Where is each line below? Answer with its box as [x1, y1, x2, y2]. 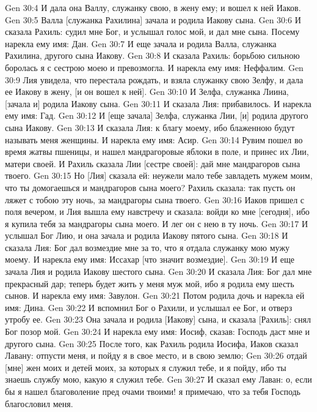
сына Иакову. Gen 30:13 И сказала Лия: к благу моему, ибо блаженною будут [5, 121, 295, 133]
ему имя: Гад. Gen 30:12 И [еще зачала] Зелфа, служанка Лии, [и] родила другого [5, 109, 308, 122]
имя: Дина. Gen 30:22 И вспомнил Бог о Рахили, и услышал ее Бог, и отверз [5, 301, 293, 313]
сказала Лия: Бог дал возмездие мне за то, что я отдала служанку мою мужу [5, 241, 290, 253]
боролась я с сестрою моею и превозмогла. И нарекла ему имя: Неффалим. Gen [5, 61, 304, 73]
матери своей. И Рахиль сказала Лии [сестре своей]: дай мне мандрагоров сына [5, 157, 301, 170]
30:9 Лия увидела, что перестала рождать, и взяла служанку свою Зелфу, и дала [5, 73, 304, 86]
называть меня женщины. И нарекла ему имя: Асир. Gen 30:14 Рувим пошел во [5, 133, 303, 146]
